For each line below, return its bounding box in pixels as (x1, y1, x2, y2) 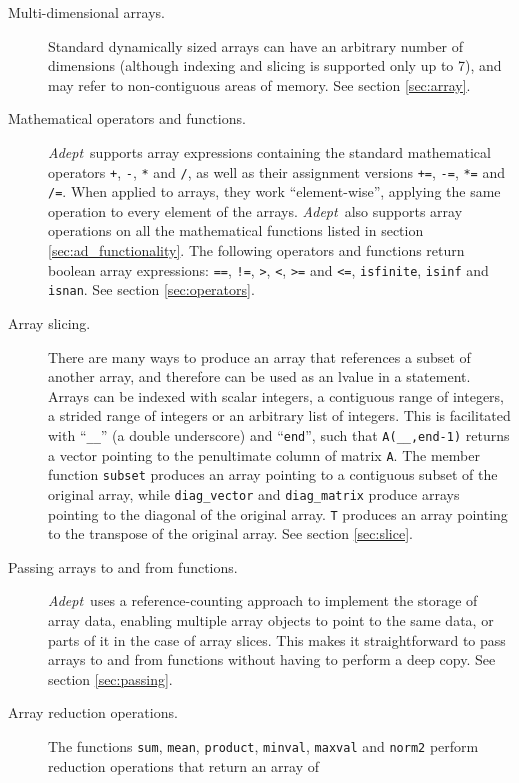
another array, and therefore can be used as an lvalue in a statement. (48, 366, 471, 387)
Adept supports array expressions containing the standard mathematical (48, 141, 491, 162)
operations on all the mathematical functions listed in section (48, 220, 424, 241)
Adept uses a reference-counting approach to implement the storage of (48, 590, 478, 611)
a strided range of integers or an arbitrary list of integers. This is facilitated (48, 405, 511, 426)
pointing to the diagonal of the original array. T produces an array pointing (48, 503, 508, 524)
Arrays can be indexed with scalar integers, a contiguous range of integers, (48, 385, 504, 406)
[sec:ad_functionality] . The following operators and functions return (48, 240, 465, 261)
